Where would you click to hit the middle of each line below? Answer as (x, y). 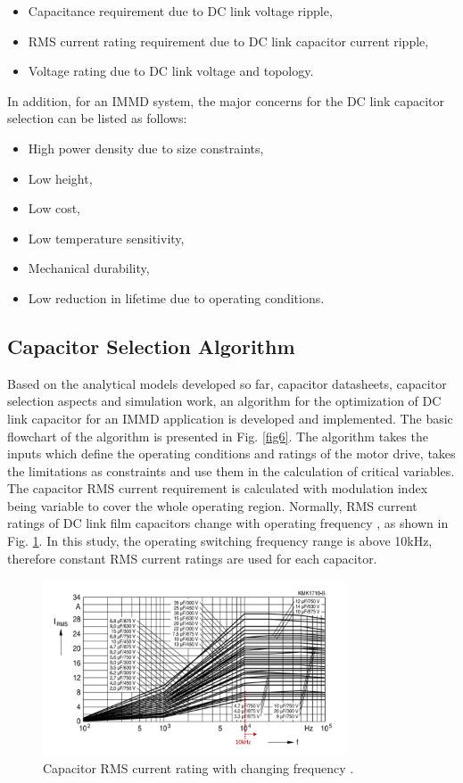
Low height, (60, 178)
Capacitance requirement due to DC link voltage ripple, (180, 11)
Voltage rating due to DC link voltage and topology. (171, 71)
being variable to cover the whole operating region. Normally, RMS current (212, 505)
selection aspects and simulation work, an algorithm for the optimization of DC (224, 401)
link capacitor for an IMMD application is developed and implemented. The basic (230, 418)
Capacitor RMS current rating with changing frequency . (198, 768)
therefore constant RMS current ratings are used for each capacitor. (192, 558)
